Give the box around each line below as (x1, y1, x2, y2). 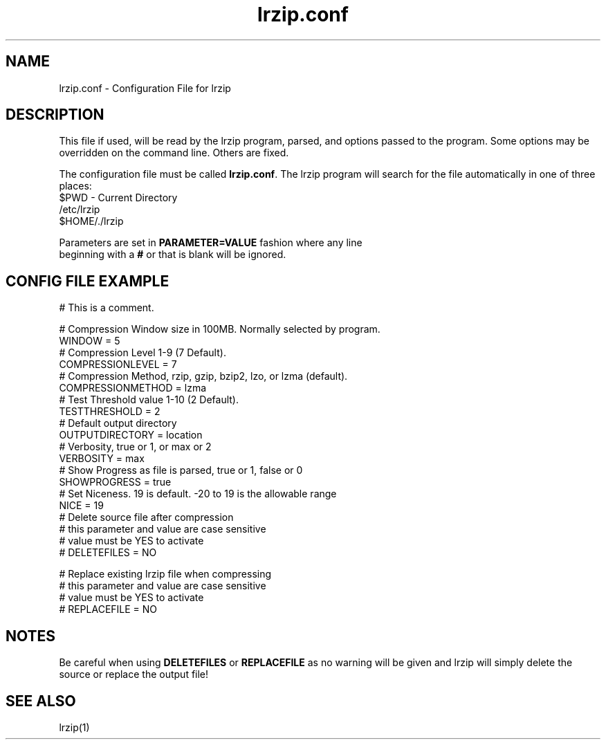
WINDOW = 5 (59, 335, 120, 347)
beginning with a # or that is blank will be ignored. (59, 248, 286, 261)
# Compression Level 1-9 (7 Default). (59, 347, 226, 359)
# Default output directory (59, 417, 177, 430)
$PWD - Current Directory (59, 192, 178, 204)
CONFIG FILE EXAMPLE (6, 272, 169, 290)
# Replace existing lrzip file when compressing (59, 568, 272, 580)
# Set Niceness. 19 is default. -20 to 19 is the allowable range (59, 488, 337, 500)
